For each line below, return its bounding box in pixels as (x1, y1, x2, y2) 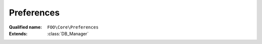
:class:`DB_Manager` (47, 30, 89, 36)
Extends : (9, 30, 28, 36)
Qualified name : (9, 24, 42, 30)
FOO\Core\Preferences (47, 24, 99, 30)
